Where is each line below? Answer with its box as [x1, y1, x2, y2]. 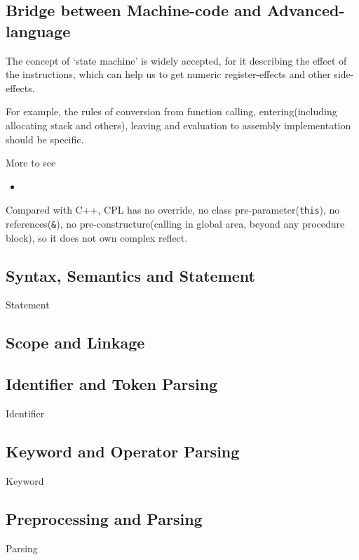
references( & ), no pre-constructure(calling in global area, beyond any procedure [6, 216, 345, 230]
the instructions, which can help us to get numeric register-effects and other [6, 67, 331, 82]
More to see [6, 155, 56, 170]
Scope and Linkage [6, 332, 145, 353]
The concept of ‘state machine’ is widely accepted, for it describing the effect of [6, 53, 347, 67]
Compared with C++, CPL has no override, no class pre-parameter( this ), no [6, 202, 340, 217]
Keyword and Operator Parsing [6, 441, 240, 462]
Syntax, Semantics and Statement [6, 264, 255, 286]
